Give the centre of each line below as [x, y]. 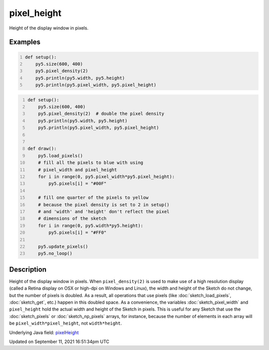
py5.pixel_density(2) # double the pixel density [101, 114]
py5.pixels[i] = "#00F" [77, 184]
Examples [25, 42]
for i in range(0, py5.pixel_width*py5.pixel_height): [106, 176]
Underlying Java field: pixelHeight [44, 333]
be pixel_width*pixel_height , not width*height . [66, 323]
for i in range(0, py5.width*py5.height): [91, 225]
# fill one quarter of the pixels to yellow [93, 198]
